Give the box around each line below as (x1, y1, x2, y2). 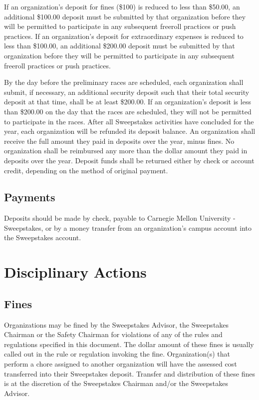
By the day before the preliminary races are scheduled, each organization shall (4, 77, 244, 87)
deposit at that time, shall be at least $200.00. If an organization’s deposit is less (4, 96, 251, 107)
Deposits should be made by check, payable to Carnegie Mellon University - (4, 213, 236, 223)
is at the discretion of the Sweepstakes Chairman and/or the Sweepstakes (4, 378, 228, 389)
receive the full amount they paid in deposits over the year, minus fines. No (4, 135, 235, 146)
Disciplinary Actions (4, 262, 147, 282)
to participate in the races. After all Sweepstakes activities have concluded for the (4, 116, 254, 126)
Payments (4, 189, 55, 205)
